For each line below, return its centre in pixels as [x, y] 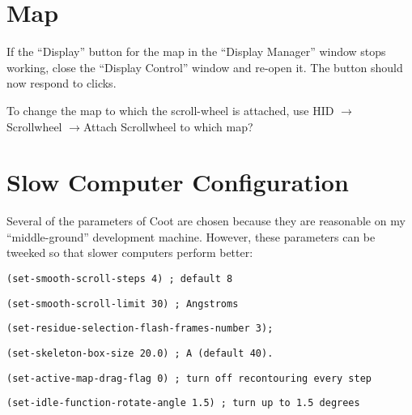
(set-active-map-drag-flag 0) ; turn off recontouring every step [189, 378]
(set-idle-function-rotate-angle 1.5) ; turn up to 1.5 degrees [183, 403]
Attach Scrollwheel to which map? [168, 126]
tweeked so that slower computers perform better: [130, 252]
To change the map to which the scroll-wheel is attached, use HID [170, 110]
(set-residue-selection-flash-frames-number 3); [140, 329]
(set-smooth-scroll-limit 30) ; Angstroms [123, 304]
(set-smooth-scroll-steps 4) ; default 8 [120, 279]
